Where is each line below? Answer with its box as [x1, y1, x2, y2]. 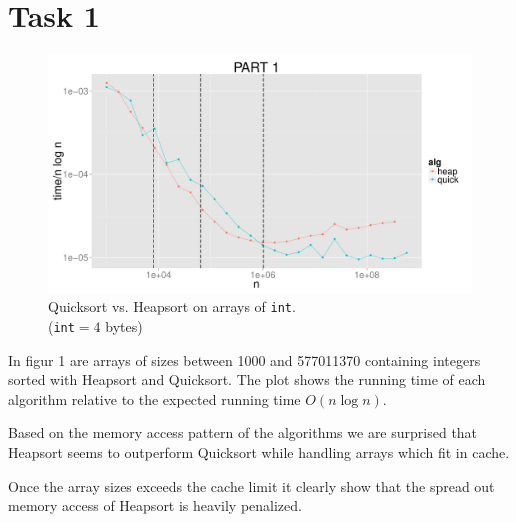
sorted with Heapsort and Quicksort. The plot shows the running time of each [8, 369, 486, 390]
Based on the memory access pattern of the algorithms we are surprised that [8, 422, 478, 443]
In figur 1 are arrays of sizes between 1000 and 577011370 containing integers [8, 349, 481, 370]
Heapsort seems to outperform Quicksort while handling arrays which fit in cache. [8, 441, 510, 462]
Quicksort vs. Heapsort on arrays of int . [48, 296, 296, 317]
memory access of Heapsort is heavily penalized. [8, 495, 302, 516]
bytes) [105, 315, 143, 336]
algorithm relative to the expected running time [8, 388, 301, 409]
